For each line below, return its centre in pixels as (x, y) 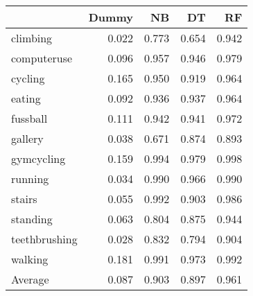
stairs (24, 199)
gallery (27, 138)
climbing (32, 38)
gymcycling (38, 158)
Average (30, 279)
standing (32, 219)
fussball (29, 118)
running (30, 179)
